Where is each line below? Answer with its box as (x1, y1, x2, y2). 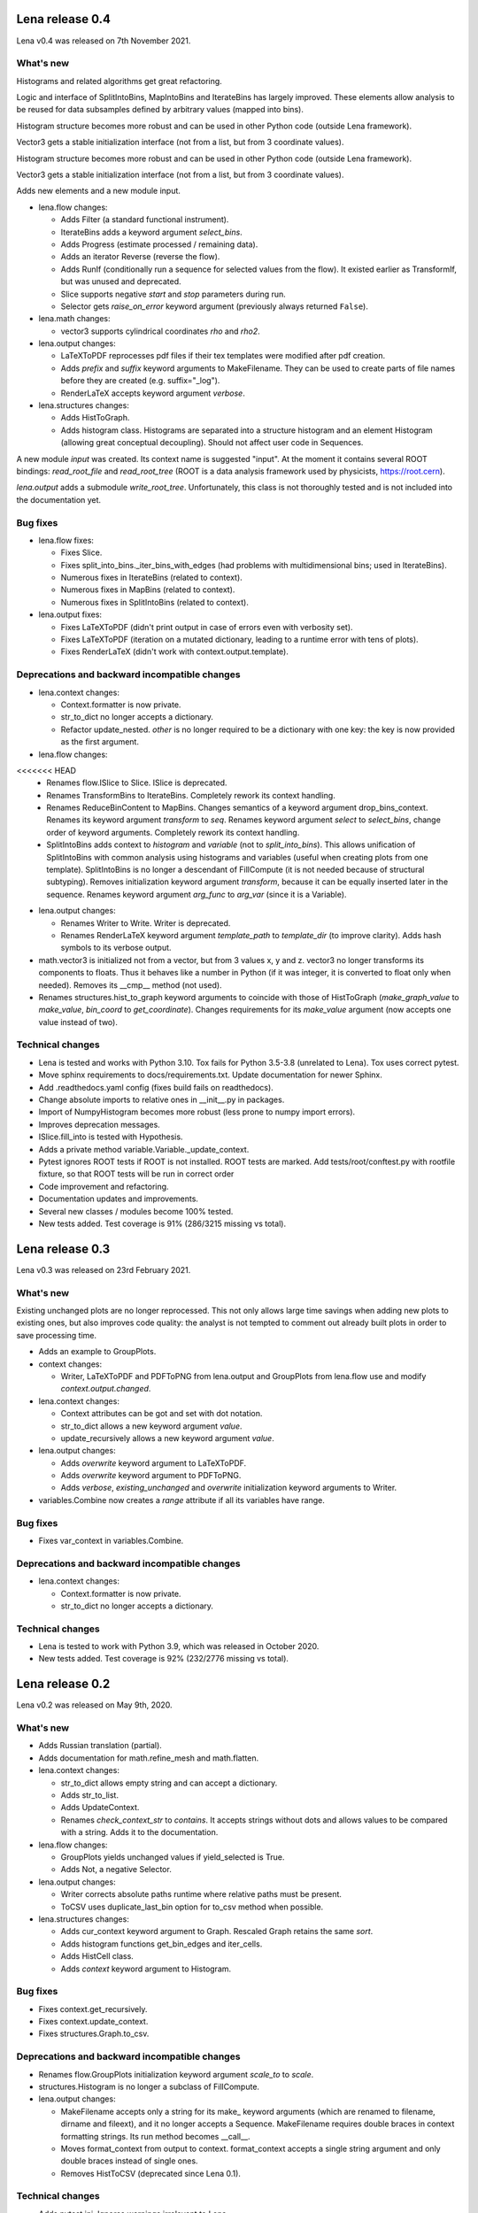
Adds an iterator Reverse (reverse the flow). (60, 251, 220, 262)
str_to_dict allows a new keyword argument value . (60, 1421, 243, 1431)
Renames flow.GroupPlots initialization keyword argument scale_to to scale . (38, 2069, 314, 2079)
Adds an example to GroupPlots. (38, 1346, 157, 1357)
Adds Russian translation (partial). (38, 1740, 163, 1751)
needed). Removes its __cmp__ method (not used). (38, 979, 222, 991)
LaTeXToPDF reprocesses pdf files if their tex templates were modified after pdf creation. (60, 351, 385, 361)
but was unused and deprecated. (60, 276, 181, 287)
